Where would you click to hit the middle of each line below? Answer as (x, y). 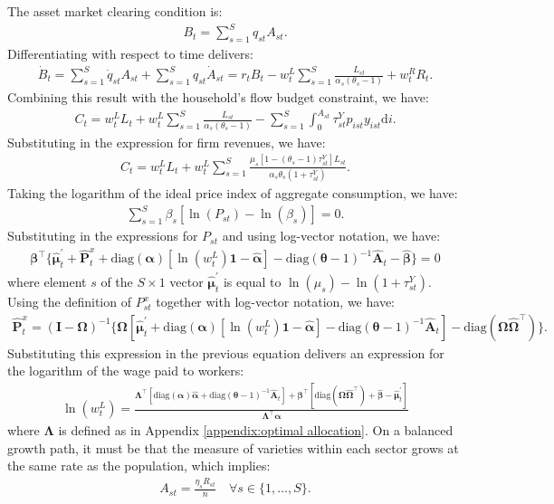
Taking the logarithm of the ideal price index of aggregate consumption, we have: (233, 192)
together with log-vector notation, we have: (275, 302)
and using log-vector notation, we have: (331, 236)
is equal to (252, 282)
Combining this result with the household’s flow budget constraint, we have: (218, 97)
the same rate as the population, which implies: (139, 466)
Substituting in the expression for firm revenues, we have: (167, 142)
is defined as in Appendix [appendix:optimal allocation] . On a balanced (256, 430)
